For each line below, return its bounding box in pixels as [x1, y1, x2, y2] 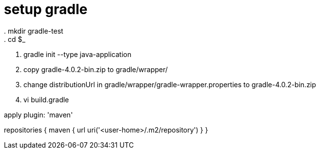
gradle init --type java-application [23, 50, 132, 58]
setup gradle [4, 1, 88, 18]
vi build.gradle [23, 95, 69, 104]
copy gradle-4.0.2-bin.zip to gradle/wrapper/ [23, 65, 168, 74]
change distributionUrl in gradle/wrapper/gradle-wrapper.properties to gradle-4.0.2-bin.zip [23, 80, 316, 89]
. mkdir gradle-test [4, 26, 63, 35]
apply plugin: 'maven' [4, 110, 73, 119]
